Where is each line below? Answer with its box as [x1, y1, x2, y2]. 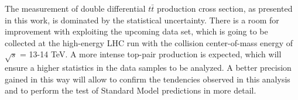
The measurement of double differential [5, 2, 146, 14]
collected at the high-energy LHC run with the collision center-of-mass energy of [5, 36, 293, 49]
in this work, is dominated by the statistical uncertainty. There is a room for [5, 13, 279, 26]
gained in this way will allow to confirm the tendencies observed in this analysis [5, 73, 290, 85]
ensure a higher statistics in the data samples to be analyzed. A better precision [5, 61, 292, 74]
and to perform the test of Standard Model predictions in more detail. [5, 84, 256, 96]
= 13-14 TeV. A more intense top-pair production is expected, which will [20, 48, 282, 60]
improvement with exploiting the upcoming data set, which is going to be [5, 25, 268, 37]
